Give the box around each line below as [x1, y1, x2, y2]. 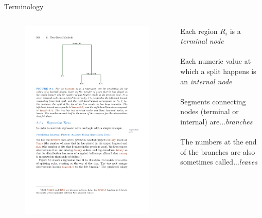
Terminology [4, 1, 44, 11]
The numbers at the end [180, 136, 257, 147]
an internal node [180, 76, 232, 86]
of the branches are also [180, 146, 255, 157]
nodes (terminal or [180, 106, 239, 117]
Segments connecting [180, 96, 246, 106]
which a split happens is [180, 65, 256, 76]
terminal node [180, 35, 224, 46]
